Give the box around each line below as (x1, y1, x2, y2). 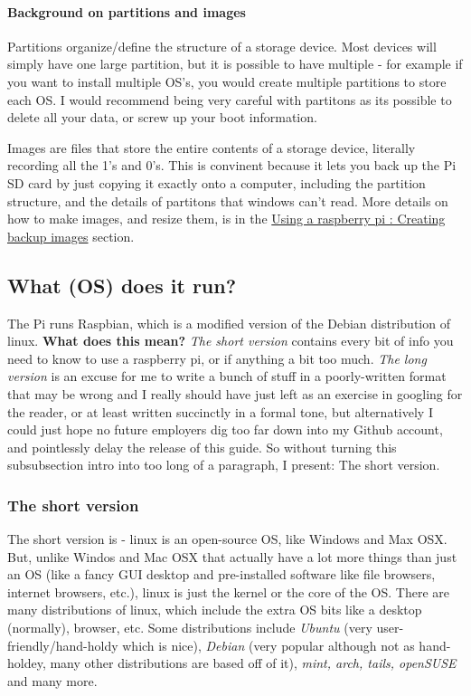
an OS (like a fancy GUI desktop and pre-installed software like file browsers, (7, 565, 436, 584)
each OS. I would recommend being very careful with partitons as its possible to (7, 90, 452, 109)
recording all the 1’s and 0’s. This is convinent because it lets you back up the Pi (7, 156, 457, 175)
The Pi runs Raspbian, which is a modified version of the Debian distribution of (7, 313, 450, 332)
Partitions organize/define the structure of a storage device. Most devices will (7, 36, 437, 55)
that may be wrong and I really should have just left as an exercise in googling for (7, 384, 463, 403)
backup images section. (7, 226, 135, 245)
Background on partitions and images (7, 2, 246, 21)
